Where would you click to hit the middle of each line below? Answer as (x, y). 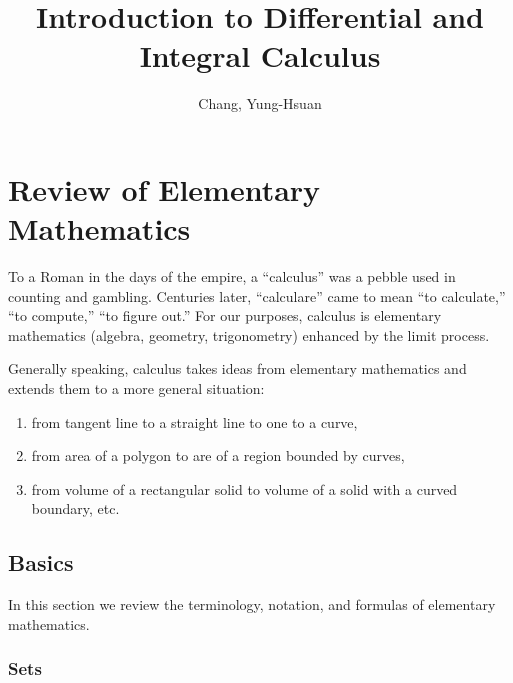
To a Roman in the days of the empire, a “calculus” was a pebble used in (232, 276)
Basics (41, 562)
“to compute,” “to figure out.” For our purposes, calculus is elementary (225, 315)
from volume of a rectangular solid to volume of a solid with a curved (244, 488)
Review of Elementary (164, 188)
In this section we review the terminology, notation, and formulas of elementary (252, 604)
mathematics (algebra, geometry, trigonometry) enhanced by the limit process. (249, 334)
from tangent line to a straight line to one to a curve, (194, 421)
